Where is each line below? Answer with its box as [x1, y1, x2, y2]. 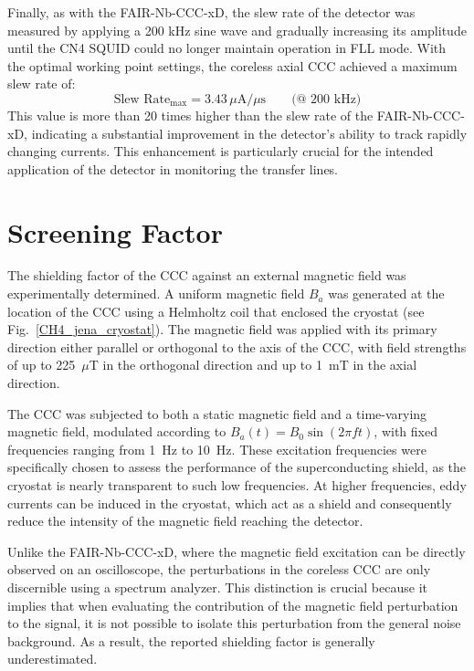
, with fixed [374, 422, 437, 441]
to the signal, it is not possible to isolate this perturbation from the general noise [7, 613, 461, 633]
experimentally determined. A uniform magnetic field [7, 284, 305, 303]
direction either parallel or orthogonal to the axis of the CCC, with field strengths [7, 337, 467, 356]
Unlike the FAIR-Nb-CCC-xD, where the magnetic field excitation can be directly [7, 541, 466, 561]
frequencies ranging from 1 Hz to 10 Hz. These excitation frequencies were [7, 439, 427, 458]
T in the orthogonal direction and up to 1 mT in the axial [89, 355, 417, 374]
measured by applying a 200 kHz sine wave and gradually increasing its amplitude [7, 20, 467, 39]
